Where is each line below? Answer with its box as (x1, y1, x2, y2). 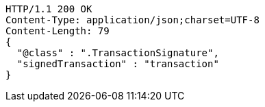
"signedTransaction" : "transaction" (16, 58, 219, 69)
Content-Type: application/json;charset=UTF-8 (5, 14, 260, 25)
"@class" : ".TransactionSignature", (16, 47, 219, 58)
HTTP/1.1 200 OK (5, 3, 92, 14)
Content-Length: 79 (5, 25, 110, 36)
